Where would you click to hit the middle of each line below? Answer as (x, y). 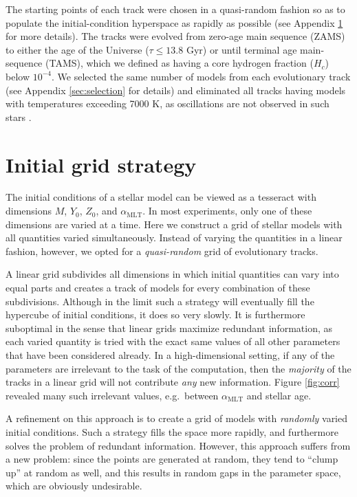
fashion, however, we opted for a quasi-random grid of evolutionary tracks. (162, 251)
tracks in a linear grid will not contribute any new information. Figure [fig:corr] (173, 382)
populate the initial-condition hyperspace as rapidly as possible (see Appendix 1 (174, 22)
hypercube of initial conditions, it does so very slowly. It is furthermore (155, 314)
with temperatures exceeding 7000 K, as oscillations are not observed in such (167, 103)
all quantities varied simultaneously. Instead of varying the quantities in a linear (174, 238)
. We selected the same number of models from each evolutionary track (201, 76)
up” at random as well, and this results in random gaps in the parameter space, (173, 472)
